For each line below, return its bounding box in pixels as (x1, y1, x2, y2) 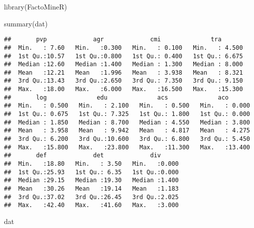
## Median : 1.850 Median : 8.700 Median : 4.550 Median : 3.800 (4, 118, 250, 126)
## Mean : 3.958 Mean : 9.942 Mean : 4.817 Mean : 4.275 (4, 127, 250, 134)
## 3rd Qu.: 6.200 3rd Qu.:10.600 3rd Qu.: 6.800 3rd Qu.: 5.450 (4, 135, 250, 143)
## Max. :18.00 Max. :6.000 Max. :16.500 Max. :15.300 (4, 86, 243, 93)
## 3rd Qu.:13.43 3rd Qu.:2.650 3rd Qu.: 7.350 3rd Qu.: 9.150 (4, 77, 243, 85)
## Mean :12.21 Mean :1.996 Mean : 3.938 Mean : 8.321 (4, 69, 243, 76)
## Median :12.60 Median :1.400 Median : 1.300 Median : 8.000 (4, 61, 243, 68)
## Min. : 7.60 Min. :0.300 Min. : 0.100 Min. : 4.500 (4, 44, 243, 51)
